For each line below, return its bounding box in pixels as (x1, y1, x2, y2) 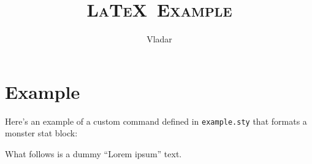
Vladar (146, 33, 172, 45)
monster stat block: (5, 127, 78, 139)
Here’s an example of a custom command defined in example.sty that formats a (5, 114, 307, 127)
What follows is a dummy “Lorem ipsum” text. (5, 147, 182, 160)
